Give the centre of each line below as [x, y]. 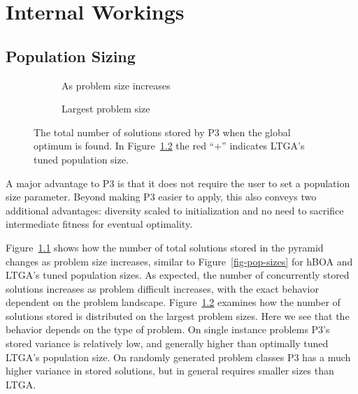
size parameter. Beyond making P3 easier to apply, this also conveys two [161, 197]
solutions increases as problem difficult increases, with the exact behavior [162, 288]
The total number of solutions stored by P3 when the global [162, 132]
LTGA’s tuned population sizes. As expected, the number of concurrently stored [178, 275]
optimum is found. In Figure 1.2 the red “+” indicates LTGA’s [169, 146]
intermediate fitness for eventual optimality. [99, 224]
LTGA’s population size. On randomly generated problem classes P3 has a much [178, 357]
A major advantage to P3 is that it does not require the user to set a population [178, 183]
